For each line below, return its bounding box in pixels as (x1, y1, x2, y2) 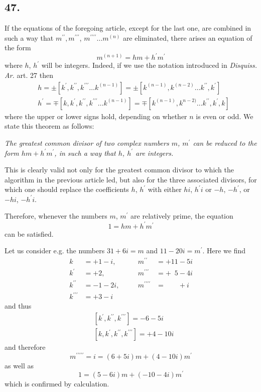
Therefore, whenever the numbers (5, 211, 107, 221)
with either (148, 184, 182, 194)
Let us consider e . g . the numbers (5, 245, 105, 256)
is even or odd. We (196, 111, 253, 121)
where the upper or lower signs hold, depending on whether (5, 111, 187, 121)
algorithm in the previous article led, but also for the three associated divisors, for (5, 174, 257, 184)
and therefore (5, 342, 46, 352)
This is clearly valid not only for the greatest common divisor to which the (5, 164, 234, 175)
